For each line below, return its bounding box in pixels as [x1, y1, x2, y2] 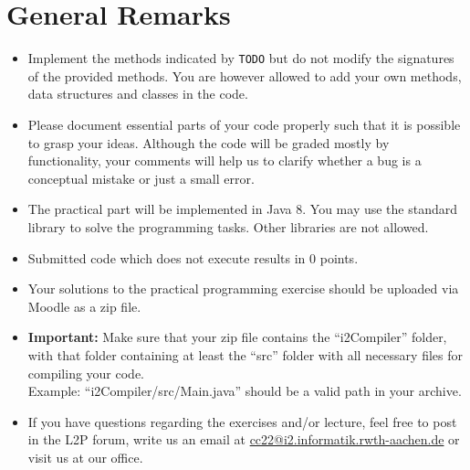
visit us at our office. [27, 447, 143, 466]
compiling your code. [27, 363, 145, 382]
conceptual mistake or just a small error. [27, 168, 255, 187]
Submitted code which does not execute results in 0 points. [27, 248, 359, 267]
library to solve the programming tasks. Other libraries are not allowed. [27, 217, 429, 236]
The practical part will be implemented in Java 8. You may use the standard [27, 199, 458, 219]
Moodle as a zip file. [27, 296, 141, 315]
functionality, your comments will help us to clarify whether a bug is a [27, 151, 422, 170]
